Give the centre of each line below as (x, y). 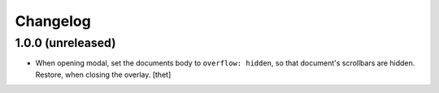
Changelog (53, 21)
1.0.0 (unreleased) (65, 43)
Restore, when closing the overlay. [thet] (103, 74)
